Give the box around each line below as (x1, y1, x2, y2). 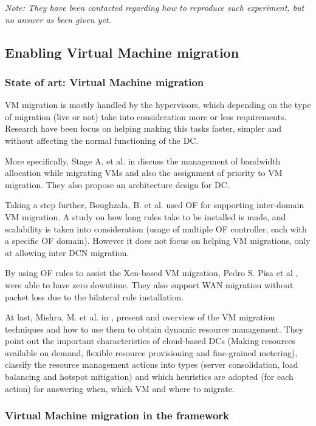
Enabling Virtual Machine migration (5, 42, 239, 61)
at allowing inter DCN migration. (5, 246, 129, 259)
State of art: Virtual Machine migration (5, 74, 204, 89)
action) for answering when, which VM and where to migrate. (5, 382, 235, 394)
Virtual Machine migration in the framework (5, 408, 229, 423)
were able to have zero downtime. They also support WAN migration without (5, 278, 294, 291)
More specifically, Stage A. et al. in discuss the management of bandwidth (5, 154, 281, 167)
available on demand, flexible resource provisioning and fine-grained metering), (5, 346, 298, 359)
